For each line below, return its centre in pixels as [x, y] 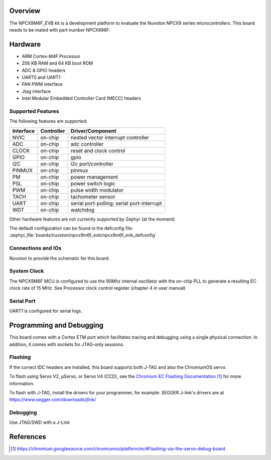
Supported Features [34, 111]
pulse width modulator [97, 190]
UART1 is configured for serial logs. [46, 311]
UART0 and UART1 [41, 77]
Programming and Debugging [56, 325]
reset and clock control [98, 150]
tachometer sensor [93, 196]
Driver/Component [93, 131]
